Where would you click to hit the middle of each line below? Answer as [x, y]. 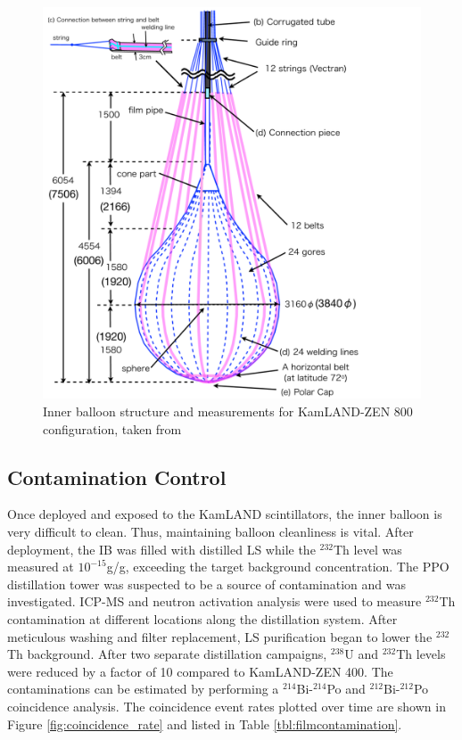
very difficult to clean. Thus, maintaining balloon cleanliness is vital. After [210, 532]
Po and [346, 689]
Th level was [368, 549]
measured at [41, 567]
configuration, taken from [112, 428]
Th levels [421, 654]
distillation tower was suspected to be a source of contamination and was [206, 584]
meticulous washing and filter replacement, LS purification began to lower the [220, 636]
